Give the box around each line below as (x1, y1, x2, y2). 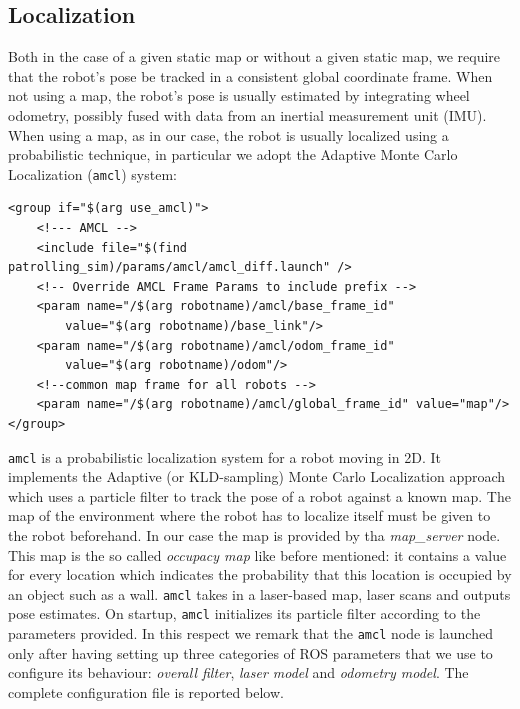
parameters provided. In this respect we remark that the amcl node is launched (8, 623, 493, 644)
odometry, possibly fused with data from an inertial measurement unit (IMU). (8, 104, 487, 125)
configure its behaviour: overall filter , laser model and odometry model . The (8, 662, 469, 683)
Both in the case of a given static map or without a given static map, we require (8, 46, 501, 67)
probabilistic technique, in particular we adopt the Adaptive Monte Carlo (8, 144, 458, 165)
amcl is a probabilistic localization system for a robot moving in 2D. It (8, 446, 441, 467)
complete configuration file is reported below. (8, 681, 284, 702)
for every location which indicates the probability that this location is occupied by (8, 564, 512, 585)
